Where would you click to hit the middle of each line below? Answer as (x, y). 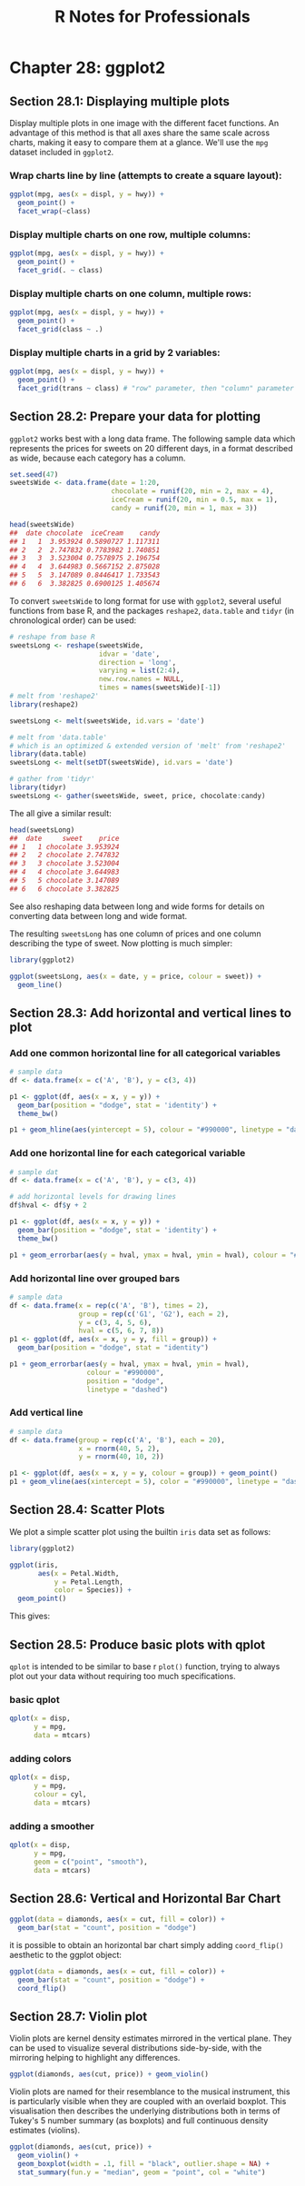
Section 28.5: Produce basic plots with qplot (138, 1644)
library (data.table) (49, 754)
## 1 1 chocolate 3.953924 (64, 846)
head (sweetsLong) (42, 830)
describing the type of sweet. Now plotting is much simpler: (121, 943)
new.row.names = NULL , (141, 679)
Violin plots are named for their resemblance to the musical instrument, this (150, 2092)
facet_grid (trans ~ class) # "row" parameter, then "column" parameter (156, 388)
